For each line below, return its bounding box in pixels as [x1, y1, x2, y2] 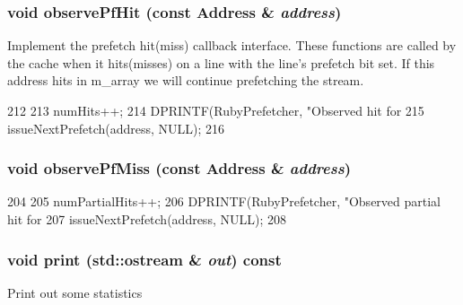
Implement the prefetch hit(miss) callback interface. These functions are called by [7, 36, 457, 55]
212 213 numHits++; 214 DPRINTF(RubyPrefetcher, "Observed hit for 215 [7, 101, 424, 119]
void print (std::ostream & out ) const [7, 248, 282, 270]
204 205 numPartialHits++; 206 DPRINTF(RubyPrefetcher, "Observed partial [7, 192, 441, 211]
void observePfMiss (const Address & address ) [7, 157, 352, 179]
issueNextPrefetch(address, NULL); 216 [7, 118, 225, 137]
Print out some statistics [7, 283, 143, 301]
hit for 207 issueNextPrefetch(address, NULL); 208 [7, 210, 286, 228]
